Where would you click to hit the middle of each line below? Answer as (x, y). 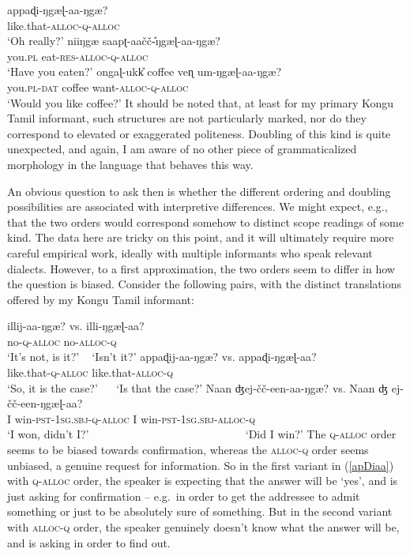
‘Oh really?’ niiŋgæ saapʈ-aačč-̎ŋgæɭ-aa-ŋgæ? (114, 41)
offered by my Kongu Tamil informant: (101, 299)
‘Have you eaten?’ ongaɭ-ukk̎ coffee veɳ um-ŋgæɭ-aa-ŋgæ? (144, 71)
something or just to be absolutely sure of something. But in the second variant (200, 511)
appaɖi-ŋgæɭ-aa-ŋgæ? (58, 9)
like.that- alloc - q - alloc (64, 25)
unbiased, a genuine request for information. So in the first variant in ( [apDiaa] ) (201, 465)
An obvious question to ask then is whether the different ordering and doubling (199, 191)
